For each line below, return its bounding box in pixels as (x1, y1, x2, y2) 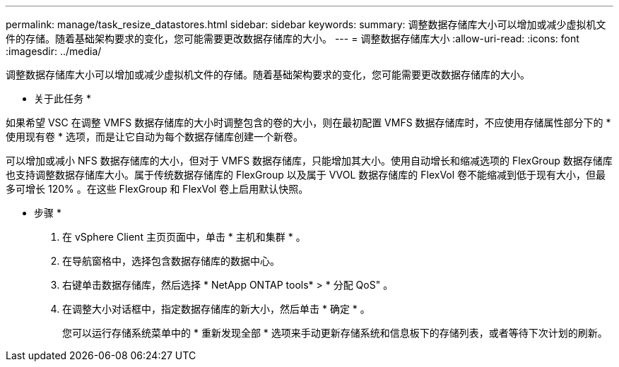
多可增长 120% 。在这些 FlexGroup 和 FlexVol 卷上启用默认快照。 (6, 183, 309, 195)
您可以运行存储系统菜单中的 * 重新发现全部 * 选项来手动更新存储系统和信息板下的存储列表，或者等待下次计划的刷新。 (62, 327, 608, 339)
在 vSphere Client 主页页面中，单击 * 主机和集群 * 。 (62, 231, 306, 243)
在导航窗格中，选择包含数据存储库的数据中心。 (62, 255, 280, 267)
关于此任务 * (34, 92, 91, 104)
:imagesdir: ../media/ (6, 45, 102, 57)
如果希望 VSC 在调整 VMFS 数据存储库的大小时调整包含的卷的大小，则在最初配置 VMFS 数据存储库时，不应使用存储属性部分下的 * (6, 116, 611, 128)
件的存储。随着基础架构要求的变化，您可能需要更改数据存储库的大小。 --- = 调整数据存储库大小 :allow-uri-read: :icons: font (6, 32, 579, 44)
